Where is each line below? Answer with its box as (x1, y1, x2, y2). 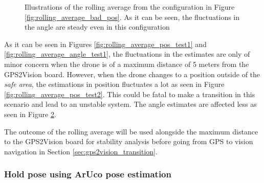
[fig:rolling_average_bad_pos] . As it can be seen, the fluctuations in (25, 11, 240, 22)
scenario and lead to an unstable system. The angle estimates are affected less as (4, 99, 257, 109)
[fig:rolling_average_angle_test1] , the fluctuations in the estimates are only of (4, 49, 250, 59)
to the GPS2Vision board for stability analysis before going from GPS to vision (4, 136, 253, 147)
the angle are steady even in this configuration (25, 21, 170, 32)
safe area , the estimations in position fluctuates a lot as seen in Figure (4, 79, 225, 89)
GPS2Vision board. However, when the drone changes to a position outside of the (4, 68, 260, 79)
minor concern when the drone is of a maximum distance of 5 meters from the (4, 58, 249, 69)
